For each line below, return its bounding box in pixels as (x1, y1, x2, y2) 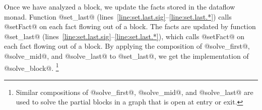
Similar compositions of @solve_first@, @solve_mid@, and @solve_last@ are (16, 86, 253, 97)
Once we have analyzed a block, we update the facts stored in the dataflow (4, 2, 235, 12)
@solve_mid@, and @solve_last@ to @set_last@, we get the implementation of (4, 50, 249, 61)
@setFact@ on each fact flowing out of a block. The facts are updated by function (4, 21, 256, 32)
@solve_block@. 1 (4, 61, 59, 73)
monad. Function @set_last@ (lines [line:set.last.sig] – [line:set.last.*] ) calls (4, 11, 232, 22)
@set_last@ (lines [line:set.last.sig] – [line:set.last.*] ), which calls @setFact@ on (4, 31, 244, 41)
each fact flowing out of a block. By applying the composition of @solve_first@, (4, 41, 250, 51)
